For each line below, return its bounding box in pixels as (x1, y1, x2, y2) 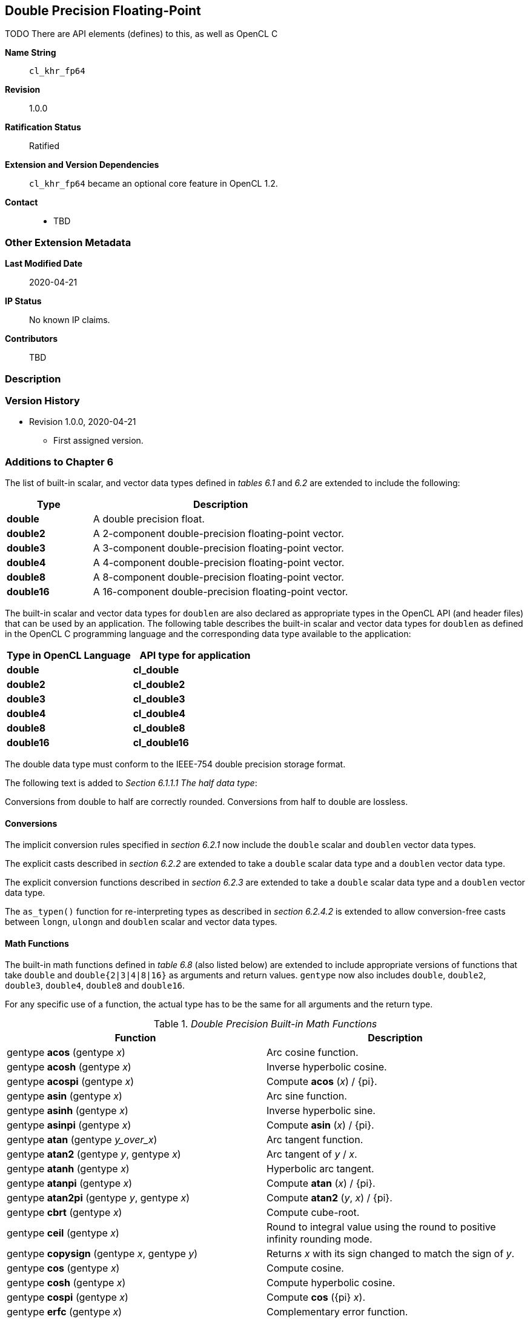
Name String (5, 47, 56, 58)
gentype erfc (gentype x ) (7, 1306, 122, 1318)
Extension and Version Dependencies (5, 159, 159, 170)
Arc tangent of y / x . (267, 1148, 357, 1161)
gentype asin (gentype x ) (7, 1090, 122, 1103)
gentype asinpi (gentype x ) (7, 1119, 131, 1132)
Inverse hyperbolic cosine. (267, 1061, 387, 1073)
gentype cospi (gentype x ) (7, 1291, 128, 1304)
